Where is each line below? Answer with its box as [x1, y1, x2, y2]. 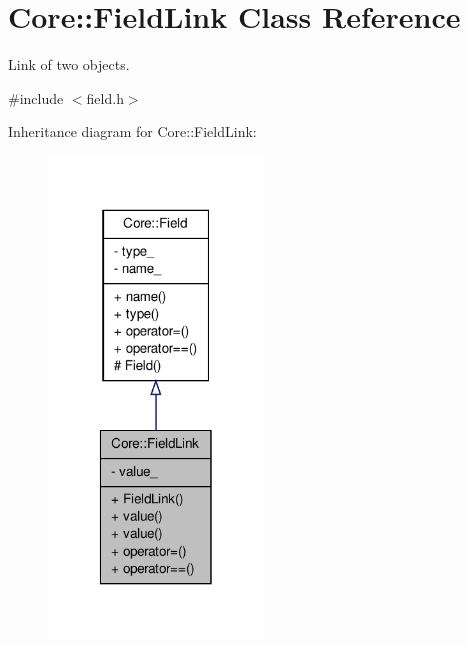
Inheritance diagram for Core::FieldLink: [8, 121, 257, 142]
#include [8, 87, 64, 108]
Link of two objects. [8, 54, 130, 75]
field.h [86, 87, 124, 108]
